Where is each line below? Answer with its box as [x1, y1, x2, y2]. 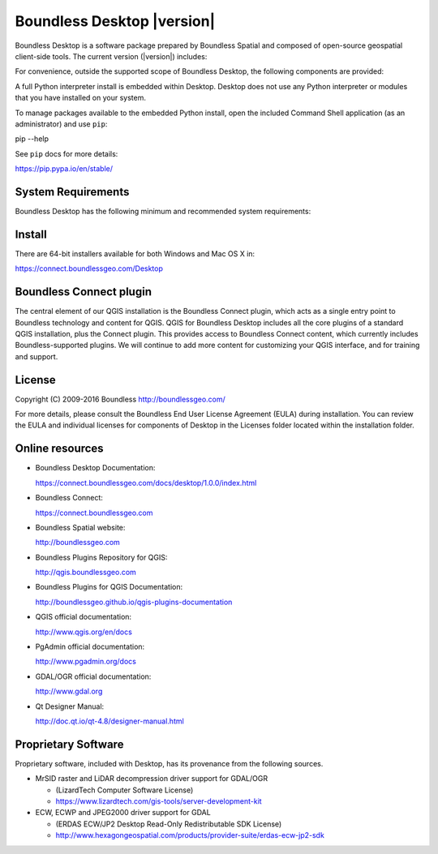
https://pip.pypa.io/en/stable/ [15, 164, 114, 174]
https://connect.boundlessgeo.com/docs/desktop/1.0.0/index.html [35, 478, 257, 487]
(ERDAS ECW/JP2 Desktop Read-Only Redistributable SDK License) [55, 819, 282, 829]
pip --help [15, 134, 49, 144]
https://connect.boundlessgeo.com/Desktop [15, 264, 164, 273]
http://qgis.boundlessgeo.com [35, 568, 137, 577]
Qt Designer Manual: [35, 702, 105, 711]
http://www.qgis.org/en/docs [35, 627, 133, 637]
